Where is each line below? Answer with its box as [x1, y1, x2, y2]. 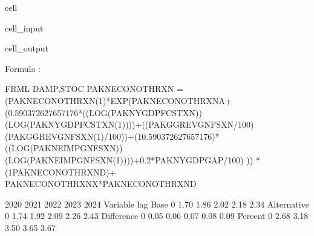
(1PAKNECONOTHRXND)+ [5, 165, 116, 178]
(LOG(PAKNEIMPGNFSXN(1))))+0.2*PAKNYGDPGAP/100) [5, 153, 244, 166]
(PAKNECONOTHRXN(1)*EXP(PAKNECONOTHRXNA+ [5, 94, 232, 107]
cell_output [5, 42, 48, 54]
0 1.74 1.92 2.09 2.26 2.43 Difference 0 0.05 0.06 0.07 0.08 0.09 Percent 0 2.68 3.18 [5, 209, 309, 222]
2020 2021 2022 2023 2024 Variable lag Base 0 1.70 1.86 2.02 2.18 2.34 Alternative [5, 197, 309, 210]
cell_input [5, 21, 44, 34]
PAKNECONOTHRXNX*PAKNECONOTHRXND [5, 177, 197, 190]
